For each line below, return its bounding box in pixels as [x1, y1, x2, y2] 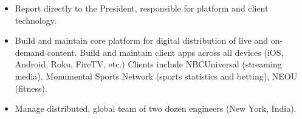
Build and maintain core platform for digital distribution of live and [15, 34, 269, 47]
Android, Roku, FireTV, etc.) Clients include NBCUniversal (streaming [15, 58, 282, 70]
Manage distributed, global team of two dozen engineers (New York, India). [15, 102, 297, 115]
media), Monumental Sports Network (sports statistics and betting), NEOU [15, 69, 298, 82]
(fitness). [15, 81, 47, 94]
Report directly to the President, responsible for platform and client [15, 2, 269, 14]
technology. [15, 13, 57, 26]
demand [15, 46, 45, 58]
